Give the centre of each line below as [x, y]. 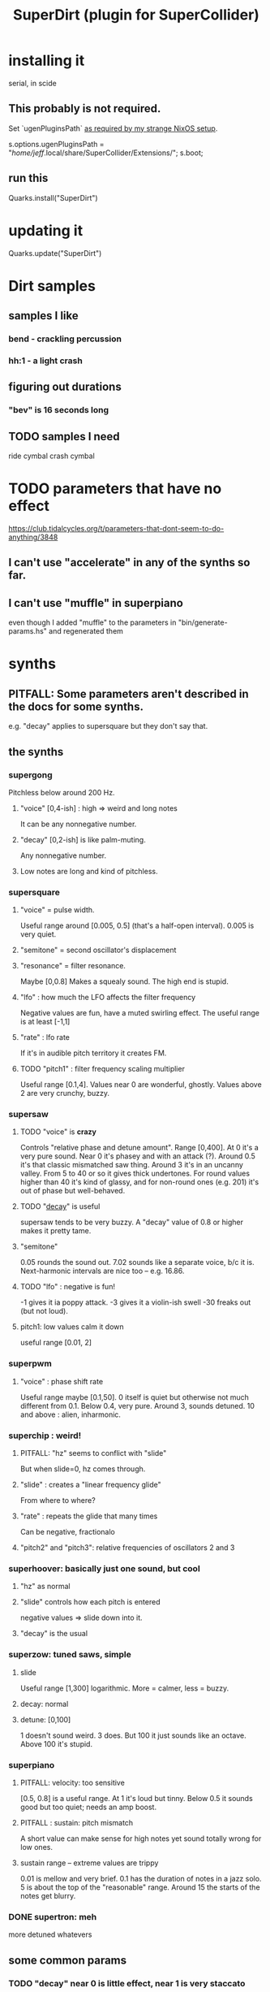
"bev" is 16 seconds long [59, 410]
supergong [30, 775]
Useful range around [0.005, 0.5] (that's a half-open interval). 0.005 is [137, 926]
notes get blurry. [48, 1895]
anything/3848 [33, 537]
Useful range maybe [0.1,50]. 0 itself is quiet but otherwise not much [135, 1397]
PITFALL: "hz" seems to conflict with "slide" [93, 1453]
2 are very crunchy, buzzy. [65, 1093]
